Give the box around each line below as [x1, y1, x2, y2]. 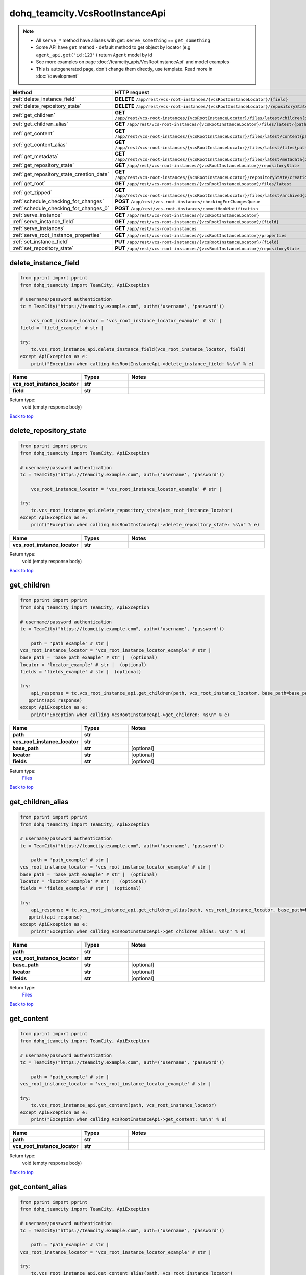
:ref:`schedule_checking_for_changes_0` [12, 205, 110, 212]
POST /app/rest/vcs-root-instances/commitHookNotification [115, 205, 258, 212]
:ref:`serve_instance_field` [12, 218, 75, 225]
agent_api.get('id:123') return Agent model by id [36, 52, 152, 58]
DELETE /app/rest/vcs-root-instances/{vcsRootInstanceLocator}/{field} [115, 96, 288, 103]
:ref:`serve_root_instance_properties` [12, 232, 101, 239]
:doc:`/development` [36, 73, 79, 79]
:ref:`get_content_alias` [12, 141, 67, 148]
